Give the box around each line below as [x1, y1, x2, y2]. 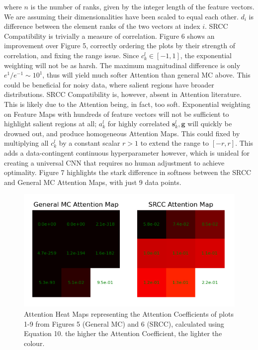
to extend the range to [140, 138, 209, 148]
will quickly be [187, 118, 232, 129]
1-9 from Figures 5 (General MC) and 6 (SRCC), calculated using [24, 318, 224, 329]
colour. [24, 338, 45, 348]
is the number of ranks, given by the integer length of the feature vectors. [30, 1, 255, 11]
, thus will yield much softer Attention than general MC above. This [42, 70, 251, 80]
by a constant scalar [59, 138, 120, 148]
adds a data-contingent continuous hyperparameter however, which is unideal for [4, 147, 250, 158]
